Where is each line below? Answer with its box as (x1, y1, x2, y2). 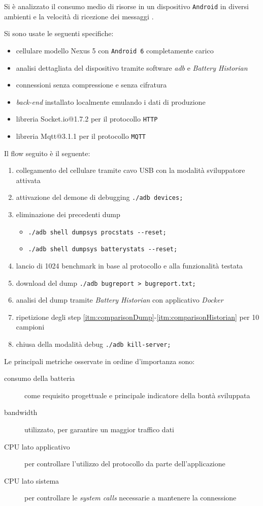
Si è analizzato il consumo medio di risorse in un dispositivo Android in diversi (4, 1, 249, 11)
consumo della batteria (4, 373, 75, 383)
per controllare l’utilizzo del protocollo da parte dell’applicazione (24, 458, 225, 469)
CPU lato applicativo (4, 441, 70, 452)
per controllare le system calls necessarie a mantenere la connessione (24, 492, 237, 503)
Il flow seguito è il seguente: (4, 147, 90, 158)
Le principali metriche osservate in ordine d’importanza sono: (4, 355, 195, 366)
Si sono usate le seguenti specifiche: (4, 28, 114, 39)
